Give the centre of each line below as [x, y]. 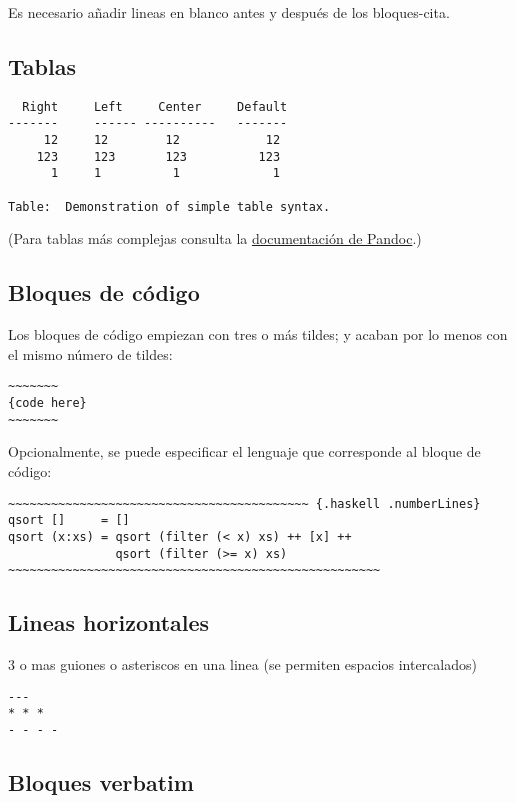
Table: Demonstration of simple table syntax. [169, 206]
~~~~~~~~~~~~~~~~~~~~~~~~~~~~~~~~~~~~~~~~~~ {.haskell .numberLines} [244, 503]
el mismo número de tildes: [90, 353]
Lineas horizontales [109, 622]
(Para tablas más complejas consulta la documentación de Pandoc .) [215, 238]
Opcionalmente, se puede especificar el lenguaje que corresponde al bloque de [244, 451]
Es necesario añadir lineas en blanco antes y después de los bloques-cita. [229, 12]
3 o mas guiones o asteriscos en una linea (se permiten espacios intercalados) [242, 664]
